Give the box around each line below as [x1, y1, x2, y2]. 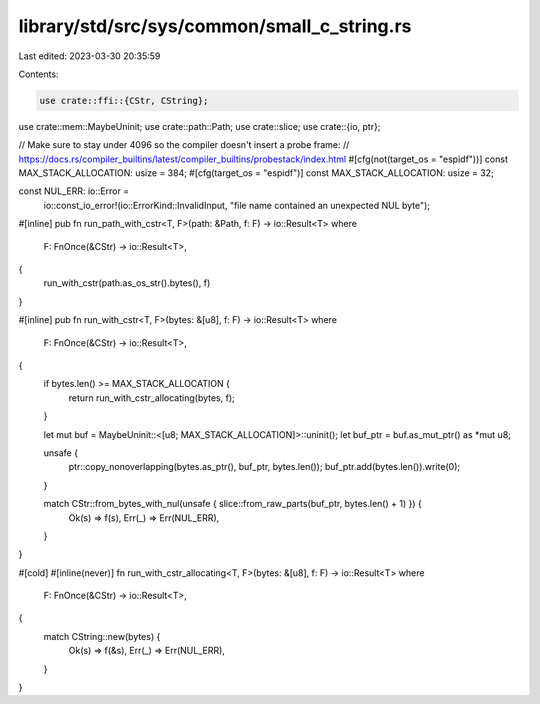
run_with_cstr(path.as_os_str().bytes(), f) [43, 277, 211, 289]
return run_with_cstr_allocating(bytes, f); [68, 391, 235, 404]
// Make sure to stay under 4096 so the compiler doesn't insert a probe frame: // [18, 139, 350, 151]
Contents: [18, 68, 59, 80]
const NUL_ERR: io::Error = [18, 185, 130, 197]
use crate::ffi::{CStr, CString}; [39, 95, 209, 106]
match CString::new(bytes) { [43, 630, 161, 642]
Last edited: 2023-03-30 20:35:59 [18, 50, 161, 62]
